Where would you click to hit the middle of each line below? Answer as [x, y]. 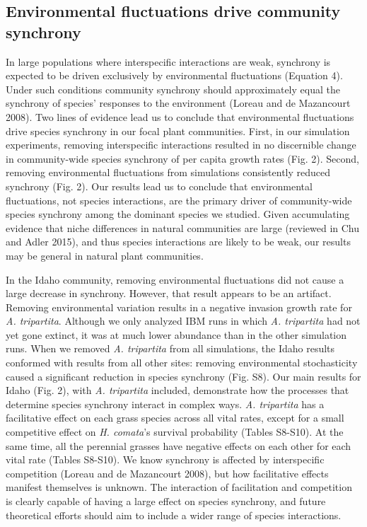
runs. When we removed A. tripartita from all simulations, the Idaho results [170, 348]
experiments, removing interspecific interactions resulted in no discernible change [181, 145]
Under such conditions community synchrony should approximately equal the [173, 89]
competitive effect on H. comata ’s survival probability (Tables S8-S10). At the [175, 432]
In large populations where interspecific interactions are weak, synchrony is [168, 61]
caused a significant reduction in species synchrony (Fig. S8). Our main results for [183, 376]
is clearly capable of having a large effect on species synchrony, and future [166, 501]
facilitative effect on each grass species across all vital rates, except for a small [175, 418]
